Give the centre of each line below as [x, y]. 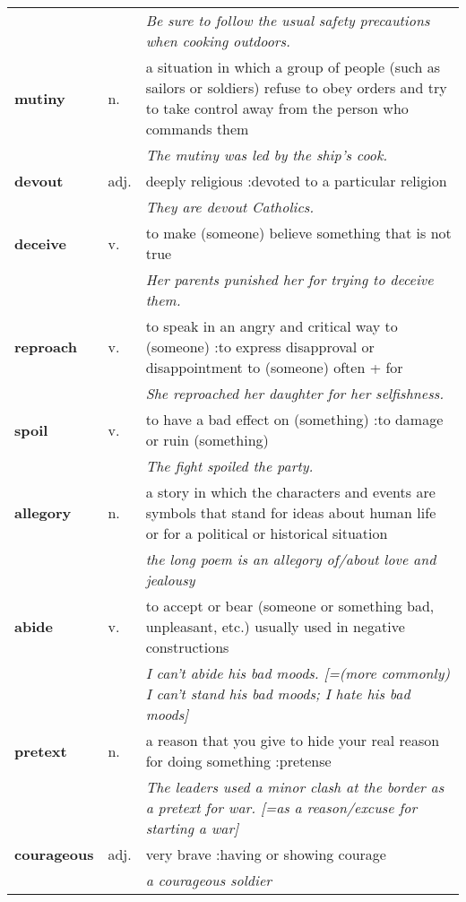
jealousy [170, 580]
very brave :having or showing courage [266, 854]
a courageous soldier [208, 880]
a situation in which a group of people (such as [293, 67]
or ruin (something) [207, 440]
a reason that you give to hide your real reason [293, 740]
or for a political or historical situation [267, 533]
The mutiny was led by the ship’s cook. [267, 155]
